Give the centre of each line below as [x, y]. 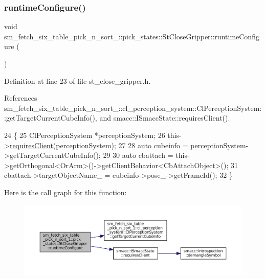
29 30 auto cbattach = [138, 155]
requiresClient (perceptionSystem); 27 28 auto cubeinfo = [99, 145]
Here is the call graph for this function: [65, 192]
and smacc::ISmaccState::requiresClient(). [165, 118]
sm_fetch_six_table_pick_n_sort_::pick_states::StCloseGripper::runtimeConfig [132, 36]
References [21, 98]
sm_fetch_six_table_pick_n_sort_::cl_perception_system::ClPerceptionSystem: [133, 108]
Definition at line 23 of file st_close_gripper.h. [78, 80]
